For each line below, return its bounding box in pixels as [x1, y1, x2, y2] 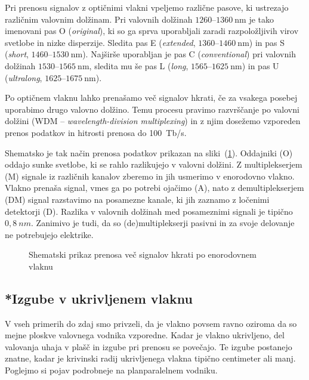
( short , [5, 48, 29, 60]
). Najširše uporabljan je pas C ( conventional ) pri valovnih [82, 48, 296, 60]
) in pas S [249, 36, 285, 48]
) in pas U [242, 59, 279, 72]
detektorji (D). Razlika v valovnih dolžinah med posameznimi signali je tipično [5, 205, 293, 217]
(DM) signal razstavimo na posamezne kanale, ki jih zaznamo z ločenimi [5, 193, 270, 205]
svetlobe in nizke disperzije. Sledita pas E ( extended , [5, 36, 196, 48]
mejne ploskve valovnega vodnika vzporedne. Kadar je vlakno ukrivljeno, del [5, 329, 285, 341]
